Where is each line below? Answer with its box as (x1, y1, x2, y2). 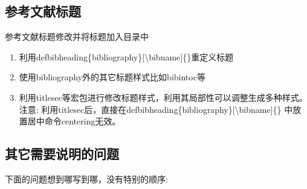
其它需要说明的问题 (5, 144, 119, 163)
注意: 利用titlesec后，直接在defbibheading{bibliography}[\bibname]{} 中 (19, 103, 293, 115)
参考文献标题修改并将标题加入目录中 (5, 30, 149, 43)
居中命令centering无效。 (27, 115, 121, 127)
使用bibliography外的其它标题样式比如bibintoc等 (19, 71, 205, 83)
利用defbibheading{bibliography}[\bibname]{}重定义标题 (19, 50, 234, 63)
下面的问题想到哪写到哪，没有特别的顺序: (5, 172, 168, 185)
